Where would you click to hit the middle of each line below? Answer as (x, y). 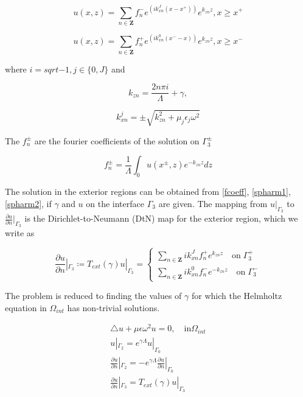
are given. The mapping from (213, 203)
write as (20, 233)
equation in (26, 307)
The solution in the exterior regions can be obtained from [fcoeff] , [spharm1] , (148, 191)
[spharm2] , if (28, 203)
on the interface (115, 203)
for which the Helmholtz (237, 295)
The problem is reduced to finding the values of (93, 295)
